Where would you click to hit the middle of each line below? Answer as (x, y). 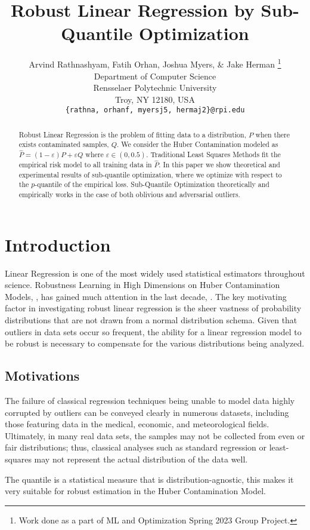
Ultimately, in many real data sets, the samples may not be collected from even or (155, 435)
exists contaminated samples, (64, 144)
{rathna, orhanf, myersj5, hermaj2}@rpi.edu (155, 110)
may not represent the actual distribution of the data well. (141, 459)
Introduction (58, 244)
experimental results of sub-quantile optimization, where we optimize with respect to (150, 174)
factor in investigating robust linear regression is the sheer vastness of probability (153, 308)
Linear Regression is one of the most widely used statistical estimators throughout (155, 273)
